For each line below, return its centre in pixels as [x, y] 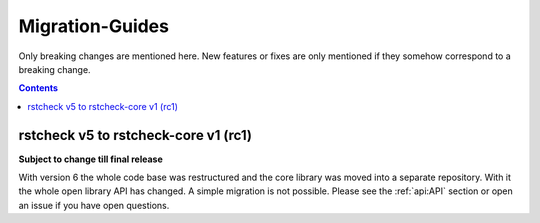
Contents [38, 88]
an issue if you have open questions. [94, 205]
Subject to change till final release [91, 159]
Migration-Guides [94, 26]
